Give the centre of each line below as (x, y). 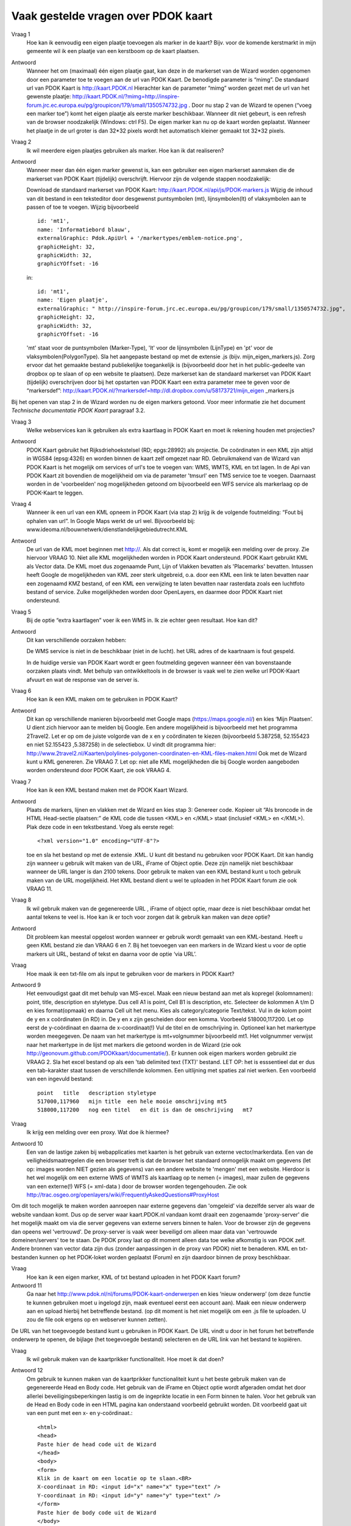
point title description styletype (97, 1093)
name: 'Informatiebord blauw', (84, 230)
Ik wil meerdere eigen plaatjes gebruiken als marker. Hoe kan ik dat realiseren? (125, 150)
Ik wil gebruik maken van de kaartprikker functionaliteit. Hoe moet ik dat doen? (125, 1359)
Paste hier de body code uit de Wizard (97, 1513)
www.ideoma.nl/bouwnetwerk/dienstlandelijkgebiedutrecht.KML (107, 530)
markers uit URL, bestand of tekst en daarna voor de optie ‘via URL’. (112, 954)
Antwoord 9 (26, 985)
